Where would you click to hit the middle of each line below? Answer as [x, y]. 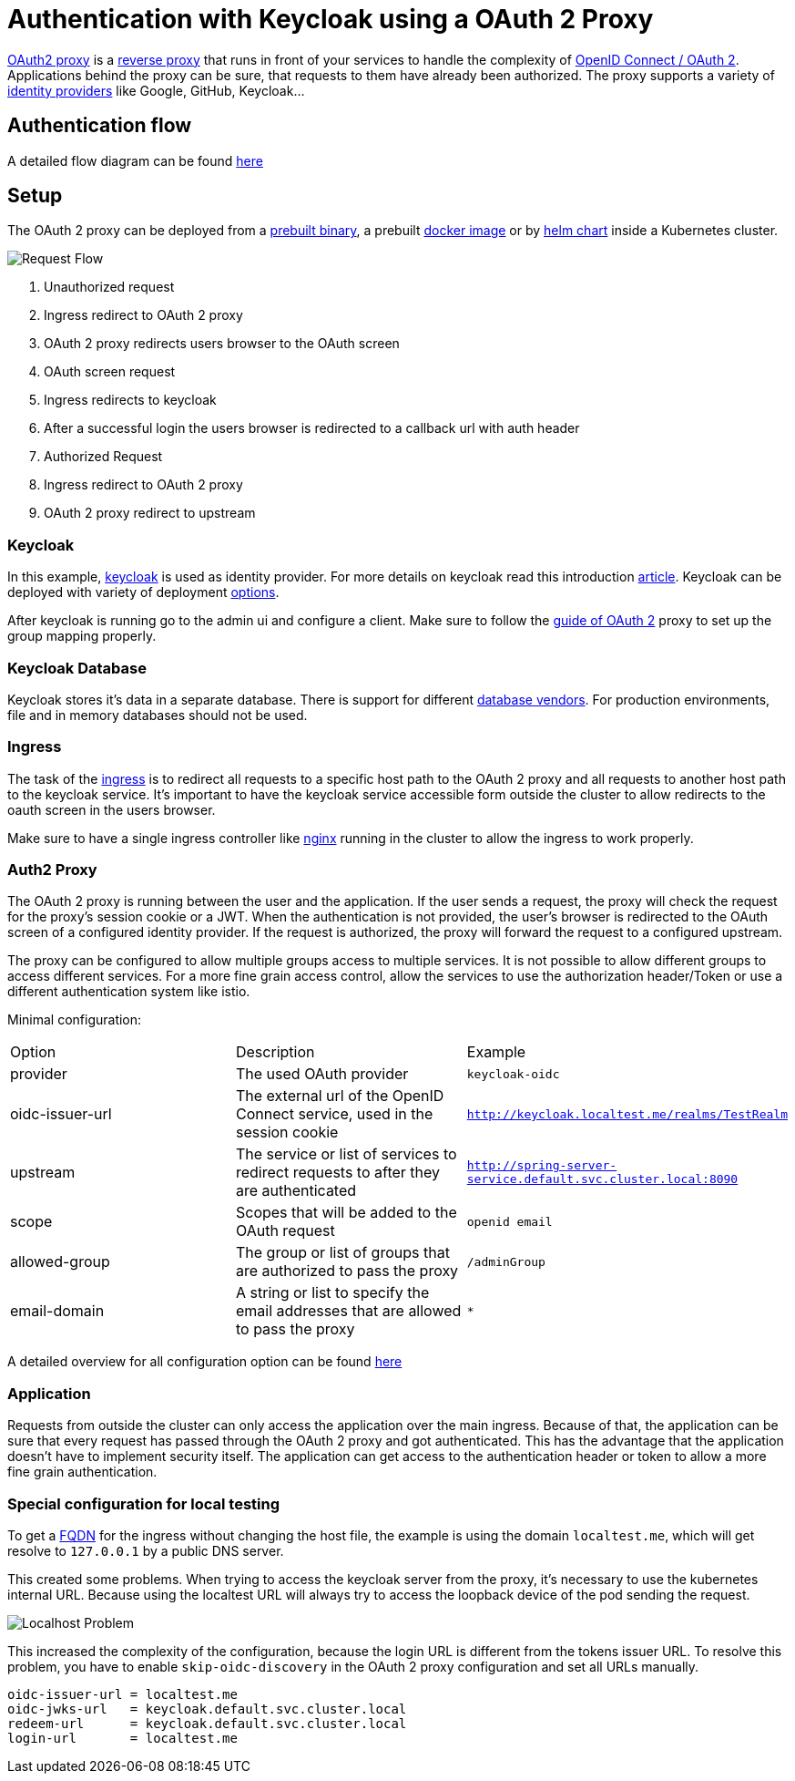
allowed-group [60, 1262]
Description [275, 1052]
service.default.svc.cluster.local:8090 [602, 1179]
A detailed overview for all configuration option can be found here [205, 1362]
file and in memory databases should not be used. [158, 715]
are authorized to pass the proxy [347, 1271]
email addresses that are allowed [348, 1311]
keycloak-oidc [513, 1074]
